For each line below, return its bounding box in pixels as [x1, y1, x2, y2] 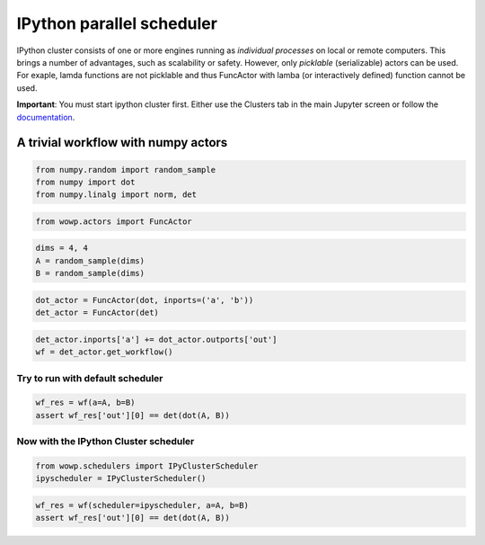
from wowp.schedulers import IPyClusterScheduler [35, 460, 259, 471]
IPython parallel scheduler [16, 13, 217, 33]
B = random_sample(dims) [35, 268, 145, 279]
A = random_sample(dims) [35, 255, 145, 265]
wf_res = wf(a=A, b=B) [35, 398, 136, 408]
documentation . [16, 112, 75, 122]
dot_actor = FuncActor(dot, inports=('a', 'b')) [35, 295, 254, 305]
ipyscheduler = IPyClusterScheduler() [35, 473, 207, 484]
